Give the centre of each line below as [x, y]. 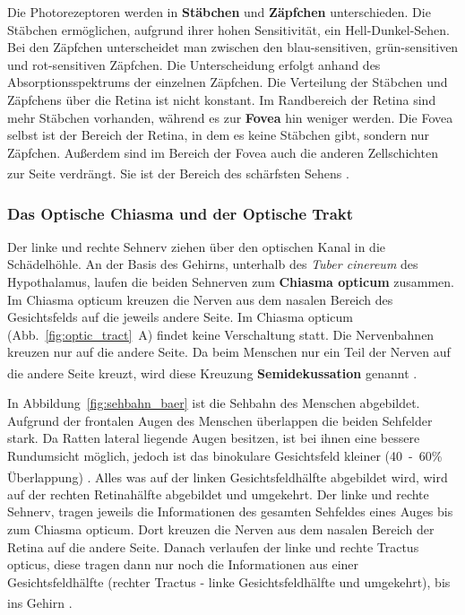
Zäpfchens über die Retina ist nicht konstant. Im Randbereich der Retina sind [222, 99]
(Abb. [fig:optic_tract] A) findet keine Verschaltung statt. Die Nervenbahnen [221, 334]
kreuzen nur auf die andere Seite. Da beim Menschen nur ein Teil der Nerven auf [229, 352]
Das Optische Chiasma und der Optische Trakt [181, 213]
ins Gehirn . [40, 603]
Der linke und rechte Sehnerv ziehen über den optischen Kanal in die [197, 246]
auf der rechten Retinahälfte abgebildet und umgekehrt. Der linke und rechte [218, 494]
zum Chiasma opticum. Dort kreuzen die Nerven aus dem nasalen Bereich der [221, 529]
